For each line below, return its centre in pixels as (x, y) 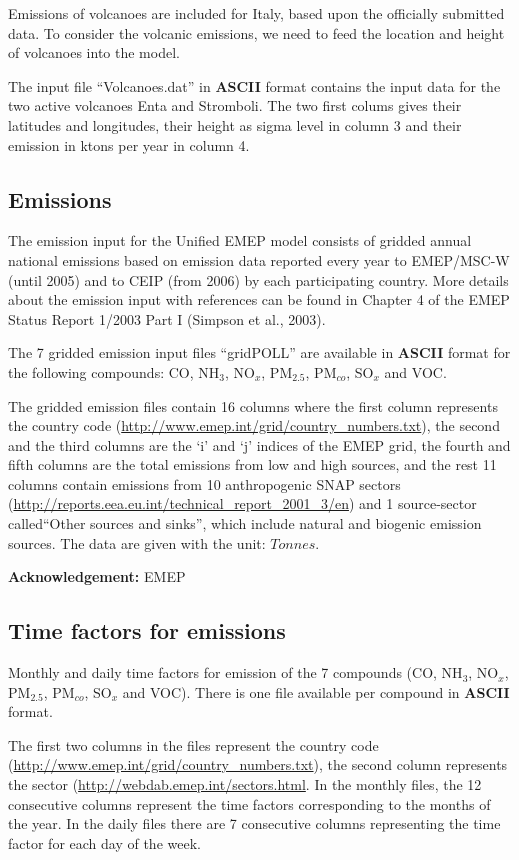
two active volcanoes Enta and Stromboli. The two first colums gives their (235, 105)
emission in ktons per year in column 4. (129, 144)
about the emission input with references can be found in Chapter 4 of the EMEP (259, 299)
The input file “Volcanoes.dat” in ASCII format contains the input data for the (254, 85)
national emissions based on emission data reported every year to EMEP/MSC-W (259, 259)
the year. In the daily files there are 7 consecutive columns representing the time (254, 823)
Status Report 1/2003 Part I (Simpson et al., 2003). (167, 318)
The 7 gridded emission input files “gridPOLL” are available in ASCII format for (259, 352)
